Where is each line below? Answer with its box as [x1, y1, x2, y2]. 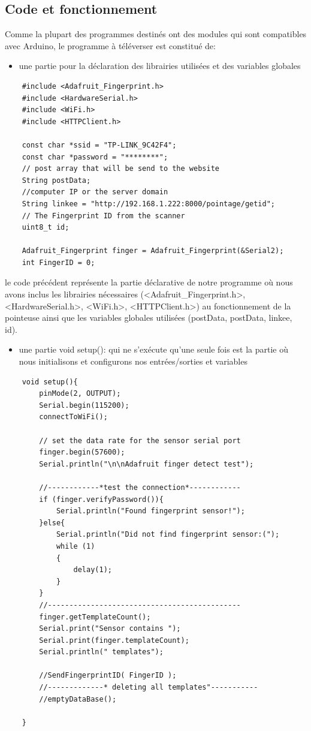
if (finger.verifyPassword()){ [39, 495, 164, 504]
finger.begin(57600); [39, 448, 125, 457]
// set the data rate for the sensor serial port [39, 436, 241, 445]
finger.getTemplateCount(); [39, 612, 151, 621]
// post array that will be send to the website [22, 164, 219, 173]
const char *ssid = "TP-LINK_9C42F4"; [22, 140, 177, 149]
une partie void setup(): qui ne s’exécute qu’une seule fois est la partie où [19, 343, 289, 356]
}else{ [39, 518, 65, 527]
